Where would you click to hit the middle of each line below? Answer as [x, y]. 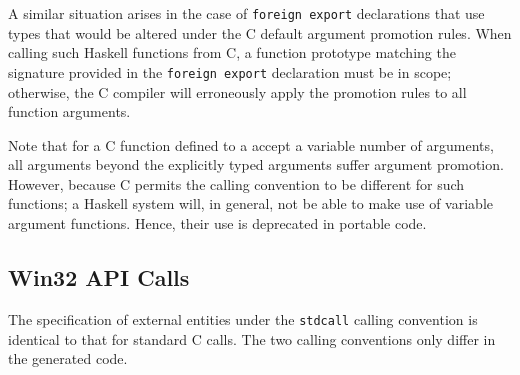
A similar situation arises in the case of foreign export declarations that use [246, 13]
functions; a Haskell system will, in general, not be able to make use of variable [250, 203]
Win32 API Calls [99, 277]
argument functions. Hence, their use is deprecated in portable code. [217, 223]
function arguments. [69, 111]
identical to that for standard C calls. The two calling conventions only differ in [252, 338]
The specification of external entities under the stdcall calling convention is [243, 318]
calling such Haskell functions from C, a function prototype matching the [232, 52]
